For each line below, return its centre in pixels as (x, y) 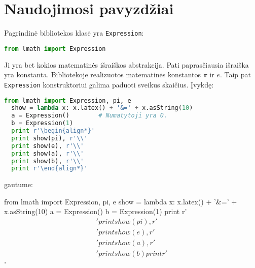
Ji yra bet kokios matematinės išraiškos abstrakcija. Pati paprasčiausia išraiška (126, 64)
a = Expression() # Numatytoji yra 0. (89, 116)
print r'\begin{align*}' (53, 131)
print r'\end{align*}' (49, 169)
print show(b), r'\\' (48, 161)
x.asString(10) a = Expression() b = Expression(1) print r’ (96, 211)
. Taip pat (235, 75)
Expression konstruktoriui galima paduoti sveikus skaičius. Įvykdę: (109, 84)
